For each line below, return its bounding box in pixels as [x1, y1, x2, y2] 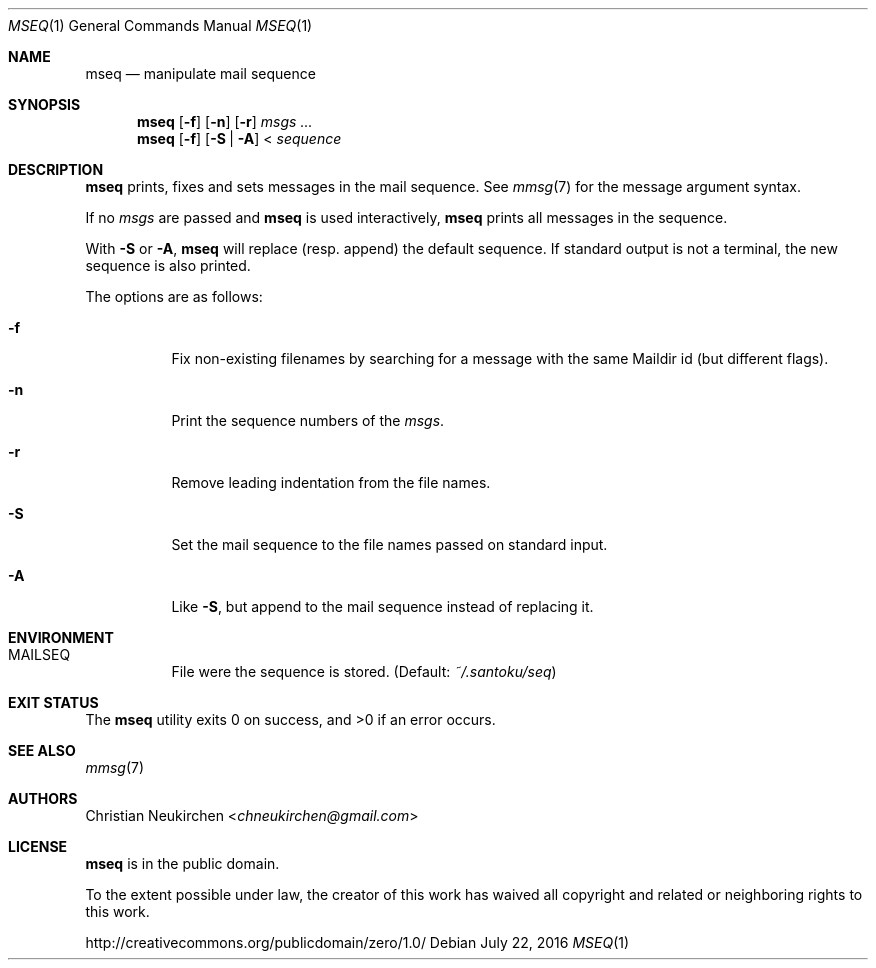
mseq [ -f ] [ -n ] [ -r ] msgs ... [137, 113, 313, 130]
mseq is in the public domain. [85, 855, 280, 872]
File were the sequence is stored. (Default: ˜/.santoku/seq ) [171, 663, 557, 680]
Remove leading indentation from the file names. [171, 474, 491, 491]
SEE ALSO [8, 742, 76, 759]
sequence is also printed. [85, 257, 251, 274]
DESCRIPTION [8, 161, 104, 178]
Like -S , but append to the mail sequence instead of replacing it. [171, 598, 594, 615]
